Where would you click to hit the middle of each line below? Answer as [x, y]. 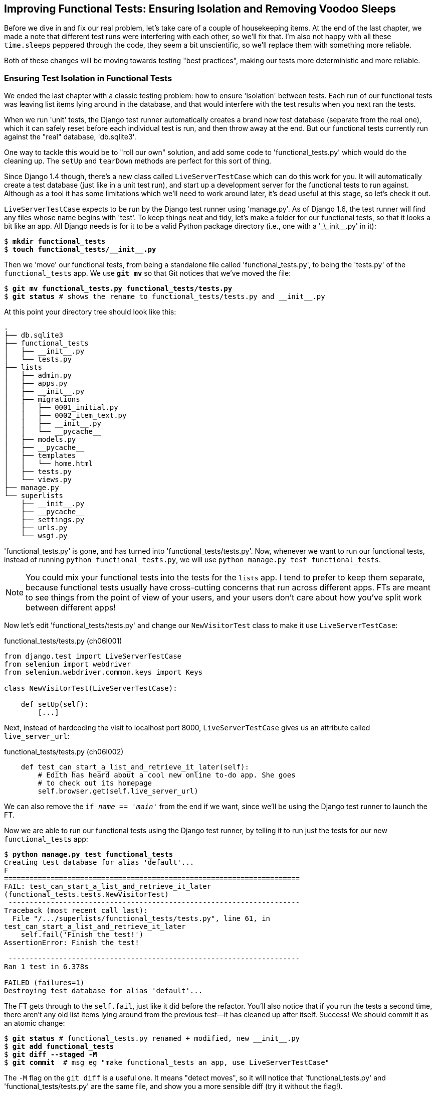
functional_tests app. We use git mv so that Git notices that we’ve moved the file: [148, 273]
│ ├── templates [40, 456]
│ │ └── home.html [49, 464]
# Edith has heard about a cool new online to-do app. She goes [167, 775]
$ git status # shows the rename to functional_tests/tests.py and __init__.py [165, 297]
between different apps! [71, 608]
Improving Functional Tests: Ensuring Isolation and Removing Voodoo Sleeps [200, 9]
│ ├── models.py [40, 440]
